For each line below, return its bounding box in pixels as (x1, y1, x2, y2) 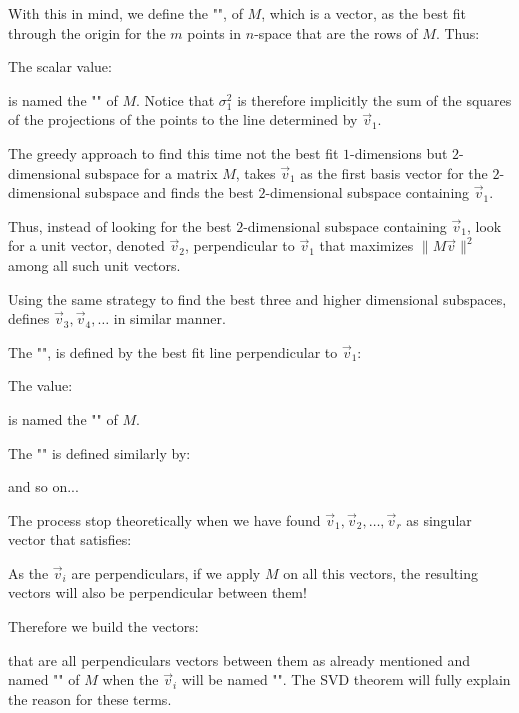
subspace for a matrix (85, 162, 218, 183)
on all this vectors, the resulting (283, 562, 478, 583)
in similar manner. (113, 308, 226, 329)
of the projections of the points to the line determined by (8, 109, 358, 130)
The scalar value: (8, 56, 112, 77)
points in (187, 22, 242, 43)
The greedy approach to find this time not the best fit (8, 142, 339, 163)
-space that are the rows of (254, 22, 418, 43)
